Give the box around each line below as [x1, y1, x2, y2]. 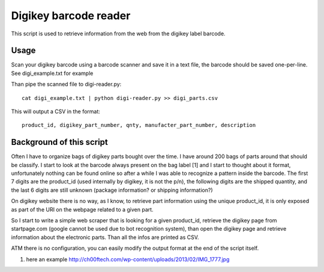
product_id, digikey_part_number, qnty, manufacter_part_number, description [22, 122, 256, 129]
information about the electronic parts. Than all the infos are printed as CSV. [11, 234, 199, 241]
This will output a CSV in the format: [11, 108, 100, 115]
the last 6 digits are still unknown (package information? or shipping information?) [11, 186, 213, 194]
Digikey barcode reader [11, 9, 131, 22]
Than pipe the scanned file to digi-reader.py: [11, 81, 122, 88]
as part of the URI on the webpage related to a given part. [11, 205, 154, 213]
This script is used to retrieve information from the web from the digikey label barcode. [11, 30, 226, 37]
